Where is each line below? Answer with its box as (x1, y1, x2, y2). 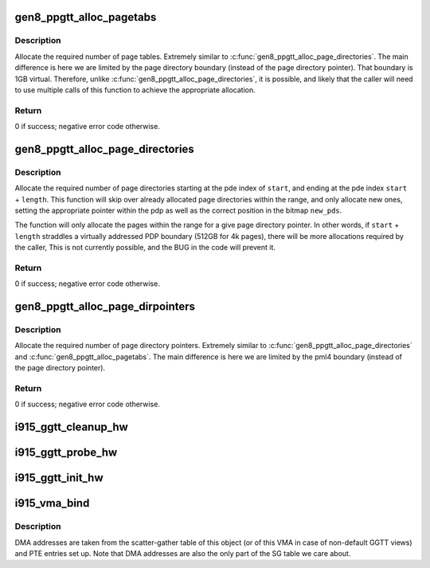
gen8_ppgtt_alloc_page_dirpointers (14, 300, 195, 314)
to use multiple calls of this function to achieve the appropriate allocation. (14, 84, 256, 95)
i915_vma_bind (14, 496, 90, 510)
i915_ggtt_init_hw (14, 471, 104, 485)
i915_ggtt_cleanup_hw (14, 421, 129, 434)
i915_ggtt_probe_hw (14, 446, 118, 460)
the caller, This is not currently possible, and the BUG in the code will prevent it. (14, 243, 276, 253)
